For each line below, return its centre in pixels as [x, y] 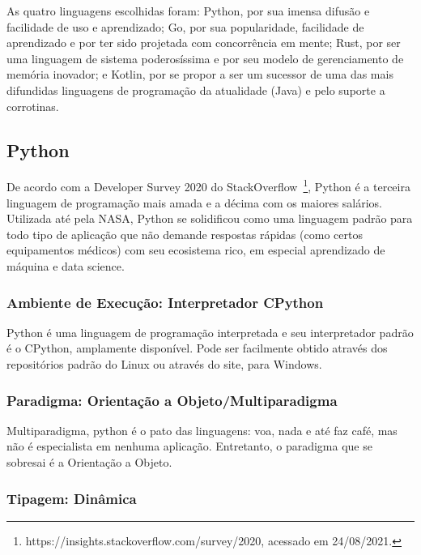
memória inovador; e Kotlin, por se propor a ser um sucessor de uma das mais [200, 74]
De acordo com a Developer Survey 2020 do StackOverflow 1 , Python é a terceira [208, 186]
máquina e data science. [66, 265]
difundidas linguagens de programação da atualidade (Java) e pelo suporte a [196, 90]
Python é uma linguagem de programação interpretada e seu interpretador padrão [210, 332]
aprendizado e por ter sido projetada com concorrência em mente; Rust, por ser [204, 43]
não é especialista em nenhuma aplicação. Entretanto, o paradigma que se [189, 446]
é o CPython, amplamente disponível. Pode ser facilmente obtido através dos [197, 348]
